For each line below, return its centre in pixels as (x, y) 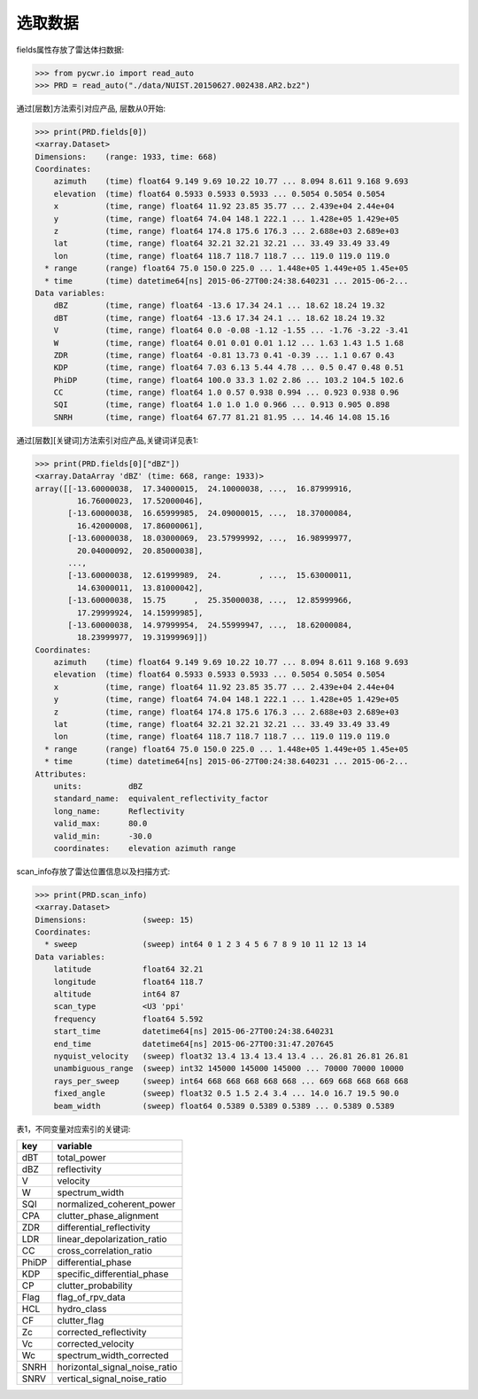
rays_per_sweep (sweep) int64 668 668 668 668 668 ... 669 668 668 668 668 (231, 1081)
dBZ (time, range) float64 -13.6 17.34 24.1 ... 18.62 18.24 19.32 (219, 305)
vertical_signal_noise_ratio (112, 1379)
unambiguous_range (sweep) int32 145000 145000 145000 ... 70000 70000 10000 (229, 1069)
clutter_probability (95, 1286)
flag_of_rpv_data (91, 1297)
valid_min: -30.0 (103, 836)
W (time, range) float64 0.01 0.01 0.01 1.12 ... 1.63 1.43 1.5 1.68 (229, 343)
